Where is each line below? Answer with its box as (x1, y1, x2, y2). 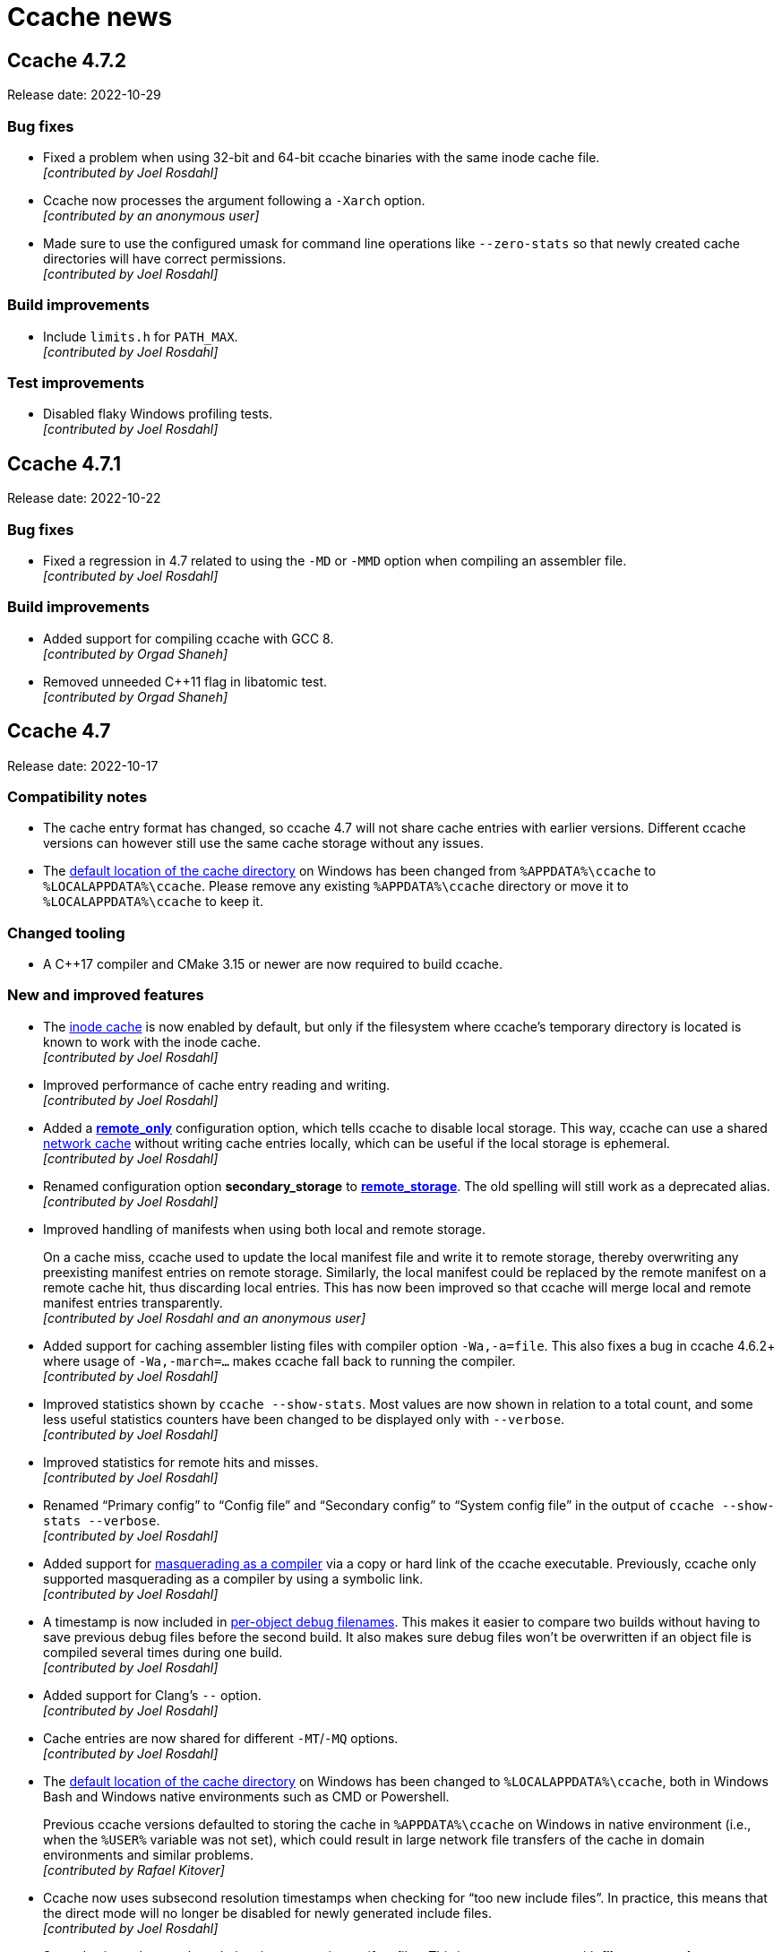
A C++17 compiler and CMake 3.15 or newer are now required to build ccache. (43, 956, 503, 972)
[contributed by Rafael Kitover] (43, 1861, 225, 1878)
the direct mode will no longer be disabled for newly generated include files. (43, 1904, 492, 1921)
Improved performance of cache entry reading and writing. (43, 1076, 391, 1093)
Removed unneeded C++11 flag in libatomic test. (43, 673, 328, 689)
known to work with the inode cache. (43, 1033, 262, 1049)
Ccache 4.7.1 (7, 452, 121, 475)
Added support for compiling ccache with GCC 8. (43, 630, 334, 646)
